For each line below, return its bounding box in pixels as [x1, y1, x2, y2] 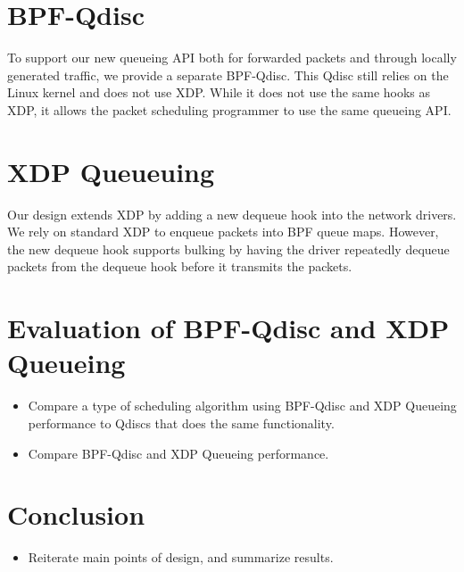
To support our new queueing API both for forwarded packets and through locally [7, 48, 457, 67]
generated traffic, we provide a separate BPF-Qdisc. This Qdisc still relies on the [7, 65, 449, 84]
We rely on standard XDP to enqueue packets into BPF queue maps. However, [7, 222, 439, 241]
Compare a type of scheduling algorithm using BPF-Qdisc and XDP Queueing [28, 396, 457, 415]
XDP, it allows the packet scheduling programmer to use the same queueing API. [7, 100, 452, 119]
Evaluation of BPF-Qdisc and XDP [7, 310, 450, 346]
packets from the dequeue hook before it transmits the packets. [7, 257, 352, 276]
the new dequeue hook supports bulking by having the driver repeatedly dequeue [7, 239, 450, 258]
